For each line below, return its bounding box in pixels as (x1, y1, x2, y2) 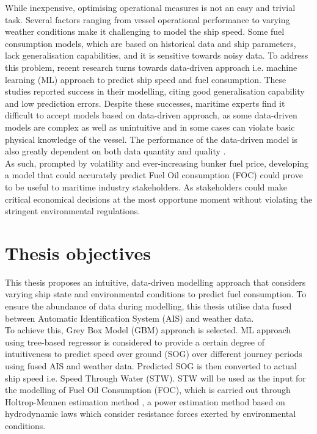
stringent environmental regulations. (5, 204, 140, 217)
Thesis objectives (5, 240, 151, 265)
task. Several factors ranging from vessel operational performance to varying (5, 13, 290, 26)
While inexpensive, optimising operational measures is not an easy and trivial (5, 1, 296, 13)
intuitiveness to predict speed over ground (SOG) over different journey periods (5, 347, 302, 360)
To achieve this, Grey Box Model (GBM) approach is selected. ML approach (5, 324, 291, 336)
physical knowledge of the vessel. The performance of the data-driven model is (5, 132, 298, 145)
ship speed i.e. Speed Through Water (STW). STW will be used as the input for (5, 371, 306, 384)
